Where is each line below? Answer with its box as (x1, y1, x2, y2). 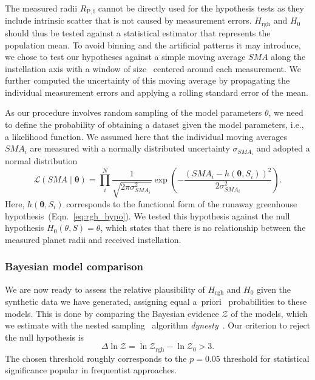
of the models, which (231, 307, 308, 319)
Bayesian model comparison (5, 259, 143, 274)
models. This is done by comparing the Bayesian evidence (5, 307, 219, 319)
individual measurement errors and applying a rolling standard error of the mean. (5, 85, 308, 98)
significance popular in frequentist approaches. (5, 364, 177, 376)
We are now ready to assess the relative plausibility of (5, 282, 205, 295)
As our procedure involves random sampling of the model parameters (5, 106, 262, 119)
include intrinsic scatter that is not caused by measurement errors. (5, 14, 252, 27)
